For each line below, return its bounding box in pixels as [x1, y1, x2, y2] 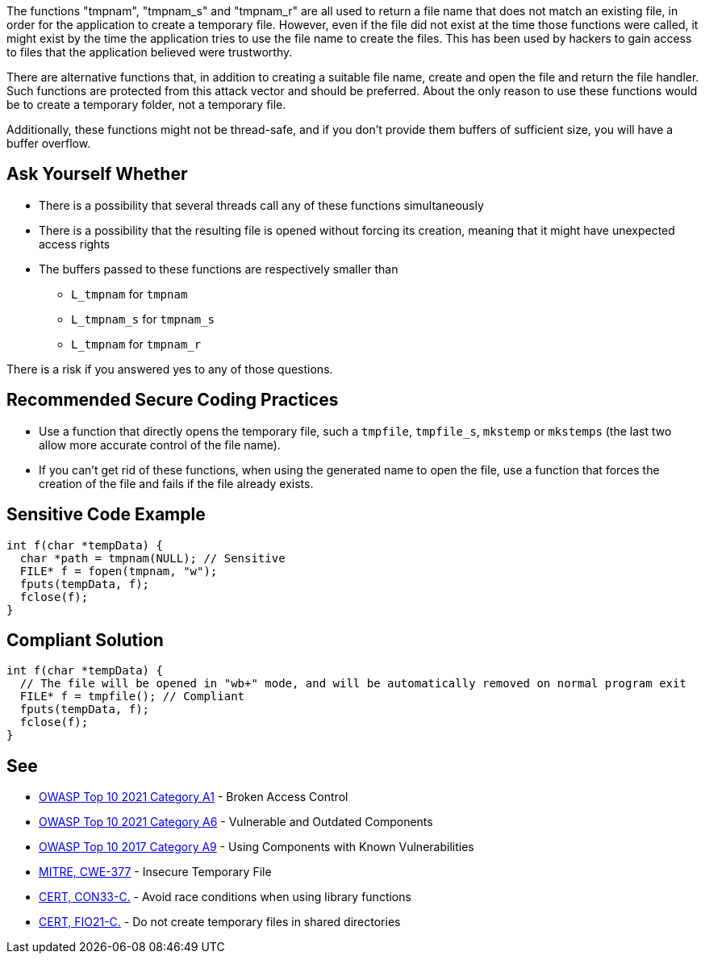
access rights [39, 236, 111, 251]
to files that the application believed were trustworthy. [6, 45, 293, 59]
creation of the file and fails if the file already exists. [39, 476, 314, 490]
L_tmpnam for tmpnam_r [71, 336, 202, 351]
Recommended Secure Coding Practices [6, 390, 339, 411]
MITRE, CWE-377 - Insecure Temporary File [39, 865, 272, 879]
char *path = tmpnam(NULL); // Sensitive [19, 551, 286, 565]
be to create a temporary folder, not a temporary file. [6, 98, 286, 111]
